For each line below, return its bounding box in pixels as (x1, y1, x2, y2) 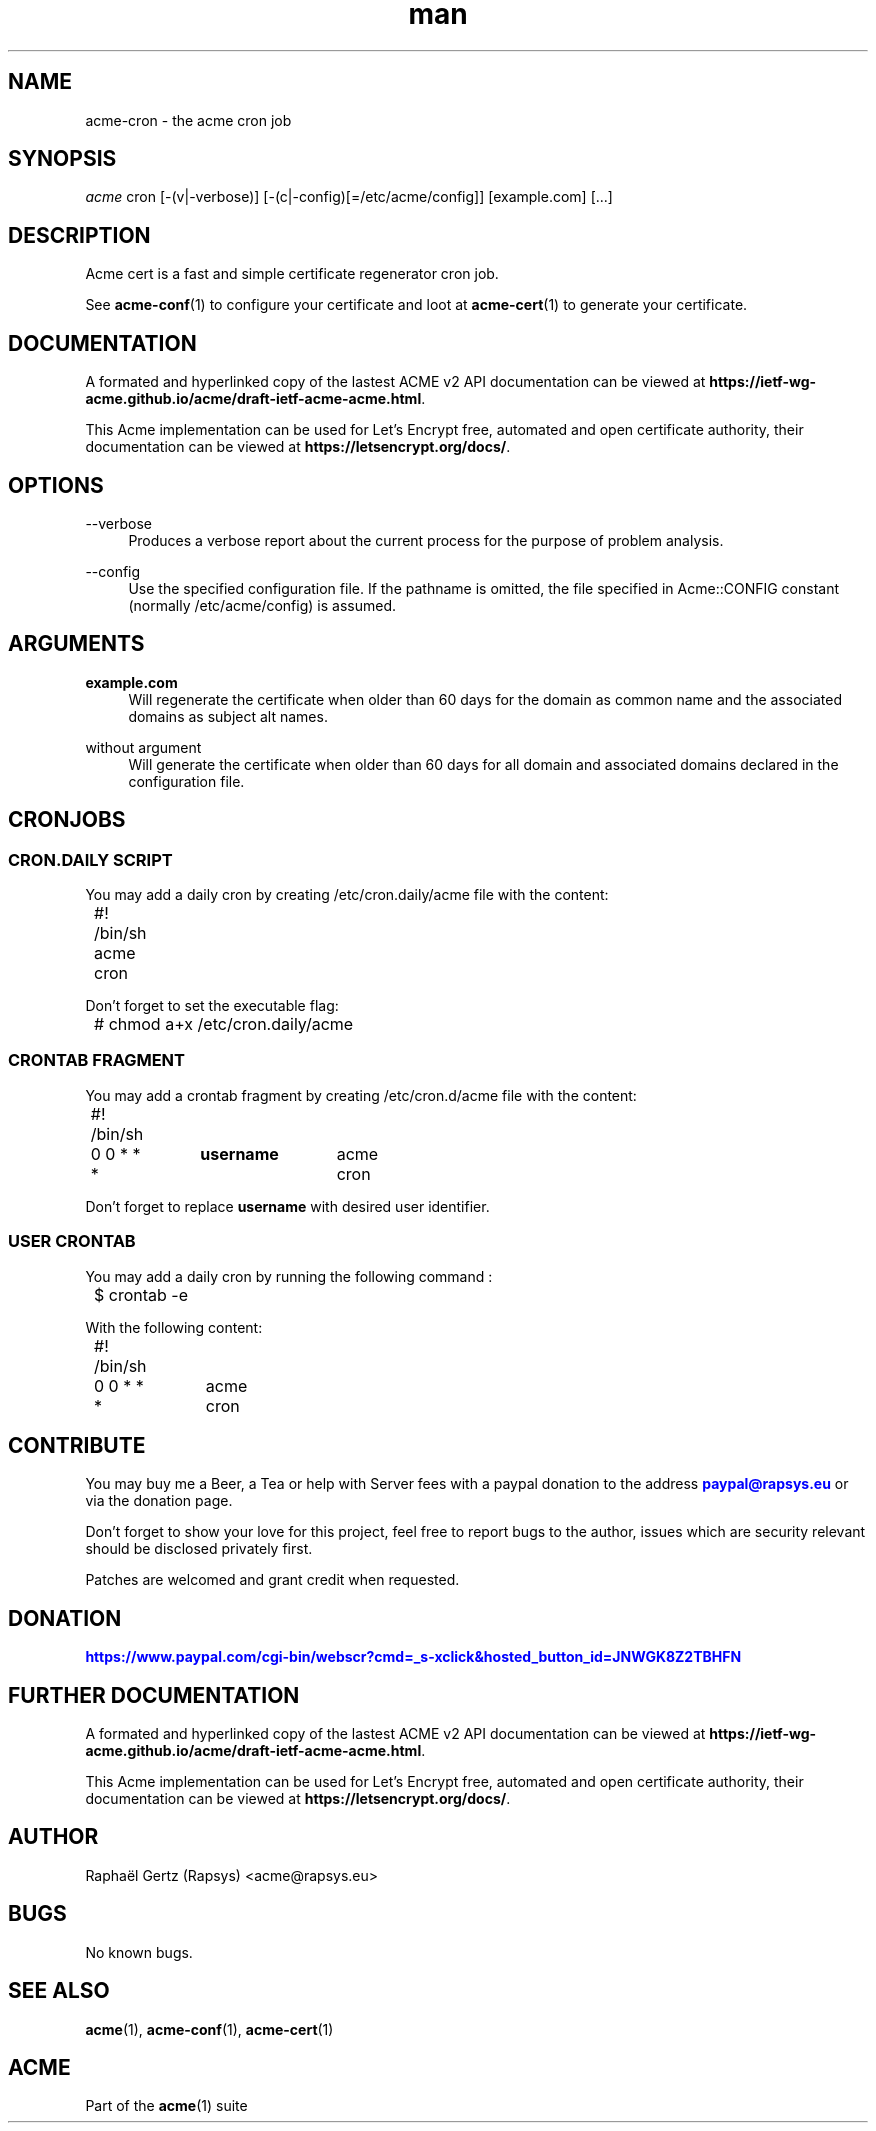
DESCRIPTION (8, 222, 151, 248)
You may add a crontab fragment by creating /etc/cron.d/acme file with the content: (85, 1086, 637, 1104)
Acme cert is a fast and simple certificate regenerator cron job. (85, 265, 499, 283)
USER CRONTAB (8, 1231, 136, 1252)
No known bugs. (85, 1943, 193, 1961)
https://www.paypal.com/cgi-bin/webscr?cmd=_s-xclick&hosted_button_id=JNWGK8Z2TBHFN (85, 1648, 742, 1666)
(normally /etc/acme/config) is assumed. (128, 596, 396, 614)
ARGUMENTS (8, 631, 145, 657)
